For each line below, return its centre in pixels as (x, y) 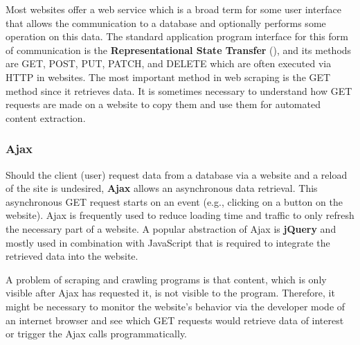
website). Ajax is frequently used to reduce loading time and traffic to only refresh (180, 215)
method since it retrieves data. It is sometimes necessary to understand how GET (179, 90)
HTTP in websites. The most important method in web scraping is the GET (168, 77)
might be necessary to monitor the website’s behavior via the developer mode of (175, 306)
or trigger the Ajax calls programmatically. (97, 334)
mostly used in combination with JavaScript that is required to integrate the (168, 242)
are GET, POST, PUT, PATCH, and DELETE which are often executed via (169, 63)
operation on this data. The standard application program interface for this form (177, 36)
